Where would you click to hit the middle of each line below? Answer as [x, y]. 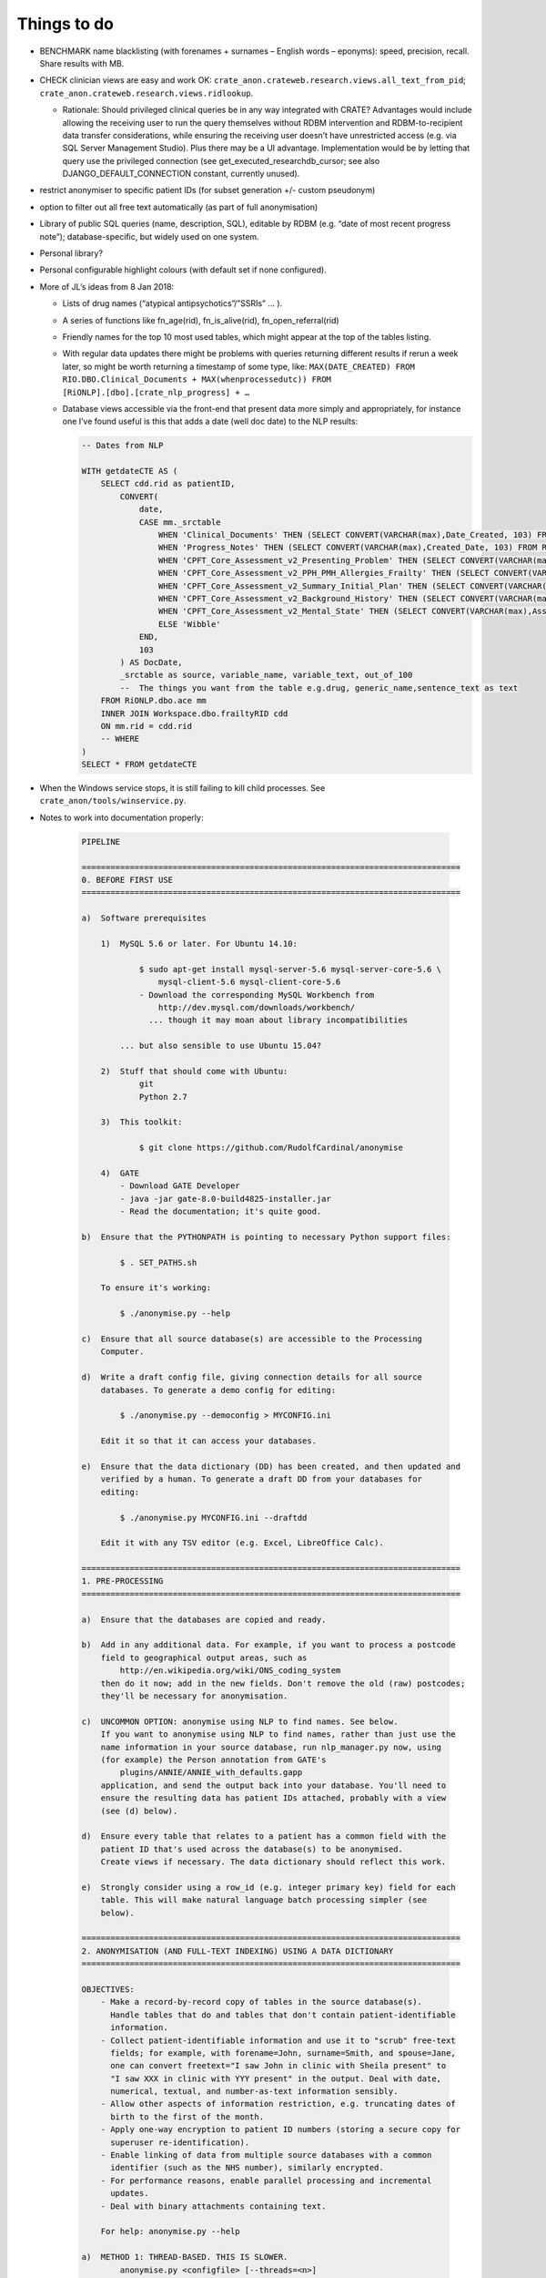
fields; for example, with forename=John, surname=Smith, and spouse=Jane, [283, 2053]
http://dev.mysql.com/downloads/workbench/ [257, 1007]
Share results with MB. [82, 63]
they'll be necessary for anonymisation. [194, 1696]
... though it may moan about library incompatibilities [278, 1020]
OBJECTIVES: [108, 1989]
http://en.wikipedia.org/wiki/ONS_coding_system [230, 1671]
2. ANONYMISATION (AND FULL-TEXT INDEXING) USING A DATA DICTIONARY [238, 1951]
